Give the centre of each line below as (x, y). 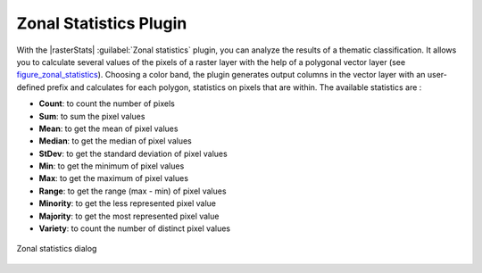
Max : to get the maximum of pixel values (114, 178)
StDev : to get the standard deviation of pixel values (133, 153)
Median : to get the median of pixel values (115, 141)
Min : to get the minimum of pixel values (112, 166)
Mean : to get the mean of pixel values (108, 128)
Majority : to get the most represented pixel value (129, 216)
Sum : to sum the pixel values (92, 116)
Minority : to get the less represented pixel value (127, 203)
